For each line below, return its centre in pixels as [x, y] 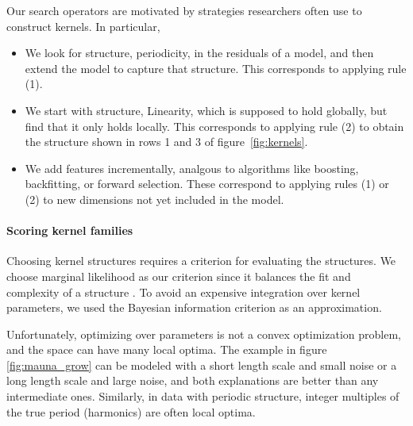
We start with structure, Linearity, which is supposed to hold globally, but [206, 110]
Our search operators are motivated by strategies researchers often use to [184, 10]
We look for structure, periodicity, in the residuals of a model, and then [199, 53]
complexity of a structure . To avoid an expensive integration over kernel [183, 292]
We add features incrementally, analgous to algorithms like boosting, [192, 168]
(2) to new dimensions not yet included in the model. [154, 199]
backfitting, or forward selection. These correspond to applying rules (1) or [207, 184]
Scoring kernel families [70, 230]
